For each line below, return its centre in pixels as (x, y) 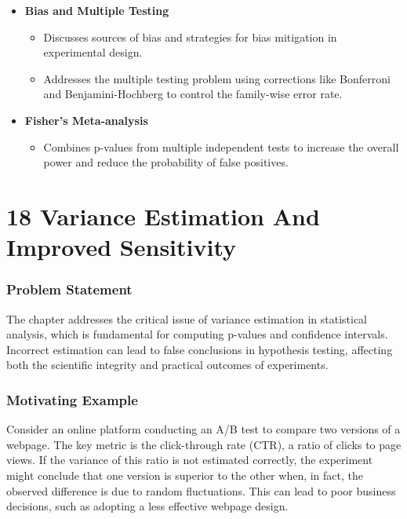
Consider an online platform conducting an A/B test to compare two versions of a (203, 429)
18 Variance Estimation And (163, 216)
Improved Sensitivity (122, 247)
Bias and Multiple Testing (97, 10)
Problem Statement (69, 289)
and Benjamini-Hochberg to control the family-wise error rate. (193, 94)
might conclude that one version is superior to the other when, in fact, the (185, 475)
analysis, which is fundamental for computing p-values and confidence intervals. (197, 334)
